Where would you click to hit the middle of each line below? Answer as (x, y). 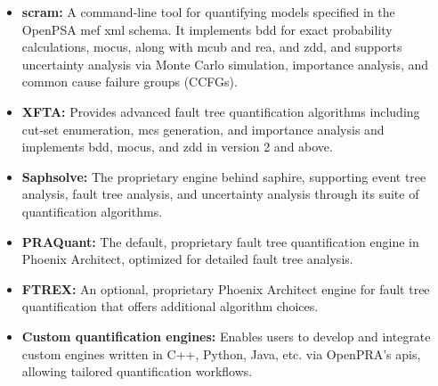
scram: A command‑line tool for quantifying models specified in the (208, 12)
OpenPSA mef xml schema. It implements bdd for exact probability (207, 29)
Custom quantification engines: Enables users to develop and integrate (226, 336)
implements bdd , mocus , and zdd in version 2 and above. (177, 147)
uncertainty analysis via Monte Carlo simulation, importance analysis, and (225, 64)
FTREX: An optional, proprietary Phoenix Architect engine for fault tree (226, 288)
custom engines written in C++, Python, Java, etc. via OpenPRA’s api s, (221, 353)
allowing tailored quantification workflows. (137, 371)
